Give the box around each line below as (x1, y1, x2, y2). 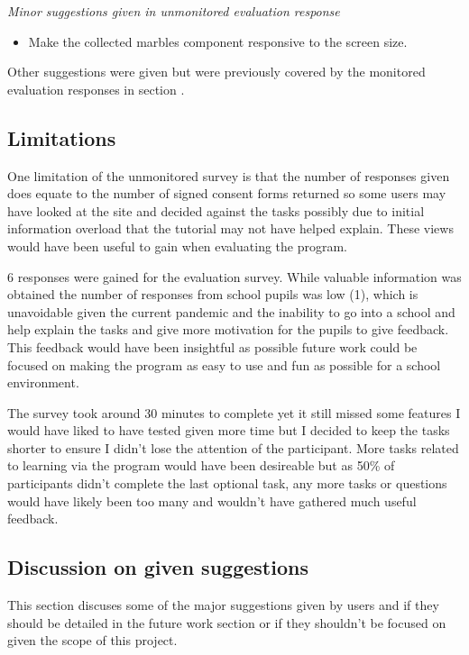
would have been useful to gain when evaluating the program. (7, 236, 348, 255)
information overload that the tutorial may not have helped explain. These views (7, 219, 454, 238)
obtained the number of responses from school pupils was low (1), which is (7, 285, 418, 304)
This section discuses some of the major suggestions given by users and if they (7, 596, 439, 614)
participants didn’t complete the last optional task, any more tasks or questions (7, 474, 447, 493)
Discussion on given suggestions (7, 553, 308, 581)
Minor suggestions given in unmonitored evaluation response (7, 2, 340, 20)
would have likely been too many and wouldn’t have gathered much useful (7, 491, 417, 510)
